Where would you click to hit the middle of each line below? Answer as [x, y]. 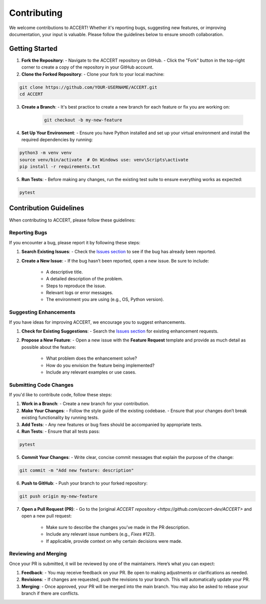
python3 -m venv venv [46, 153]
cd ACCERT [31, 94]
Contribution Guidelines [47, 208]
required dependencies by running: [57, 140]
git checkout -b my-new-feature [83, 120]
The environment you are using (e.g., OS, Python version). [105, 300]
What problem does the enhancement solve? [92, 358]
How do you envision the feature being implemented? [100, 365]
